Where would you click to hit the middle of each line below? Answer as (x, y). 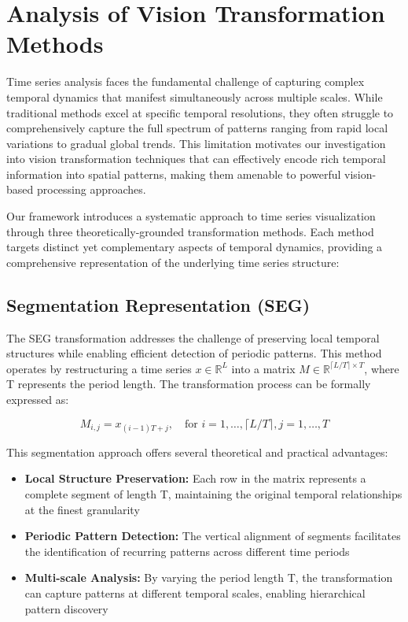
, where (382, 368)
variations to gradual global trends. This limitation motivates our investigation (196, 143)
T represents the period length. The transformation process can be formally (189, 384)
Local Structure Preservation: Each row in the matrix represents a (195, 478)
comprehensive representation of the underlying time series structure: (173, 262)
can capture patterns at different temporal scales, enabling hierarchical (195, 592)
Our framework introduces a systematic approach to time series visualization (191, 216)
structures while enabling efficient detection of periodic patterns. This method (194, 353)
